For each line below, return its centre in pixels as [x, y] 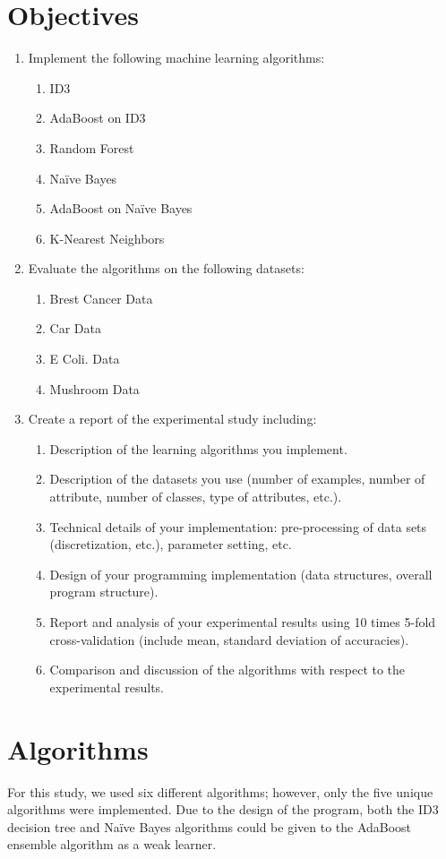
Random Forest [92, 147]
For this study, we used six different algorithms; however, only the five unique [220, 791]
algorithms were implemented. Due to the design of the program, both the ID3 [223, 809]
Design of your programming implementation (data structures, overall [241, 574]
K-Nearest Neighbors [107, 238]
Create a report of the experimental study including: [172, 419]
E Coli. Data [85, 359]
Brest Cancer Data [101, 298]
